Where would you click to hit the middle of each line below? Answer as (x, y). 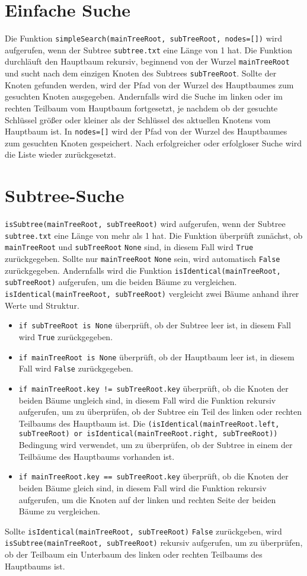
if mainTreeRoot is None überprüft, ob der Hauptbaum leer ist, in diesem (156, 356)
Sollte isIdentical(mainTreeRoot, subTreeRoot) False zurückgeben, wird (143, 531)
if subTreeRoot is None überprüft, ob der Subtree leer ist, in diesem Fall (155, 325)
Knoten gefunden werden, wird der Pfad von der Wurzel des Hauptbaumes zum (149, 84)
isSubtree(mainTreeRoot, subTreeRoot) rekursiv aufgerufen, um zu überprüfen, (154, 543)
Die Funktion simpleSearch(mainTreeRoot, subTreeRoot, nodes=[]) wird (143, 38)
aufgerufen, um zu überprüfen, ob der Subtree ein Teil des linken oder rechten (160, 412)
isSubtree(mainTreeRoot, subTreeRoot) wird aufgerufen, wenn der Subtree (145, 224)
